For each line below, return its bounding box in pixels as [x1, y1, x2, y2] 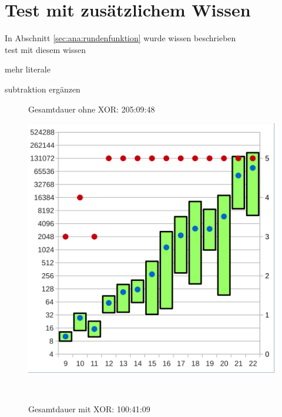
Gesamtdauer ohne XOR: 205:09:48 [28, 102, 155, 115]
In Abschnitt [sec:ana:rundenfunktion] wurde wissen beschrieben [5, 32, 236, 44]
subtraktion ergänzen [5, 82, 80, 95]
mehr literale [5, 63, 51, 75]
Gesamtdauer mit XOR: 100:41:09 [28, 403, 150, 415]
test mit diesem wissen [5, 43, 86, 55]
